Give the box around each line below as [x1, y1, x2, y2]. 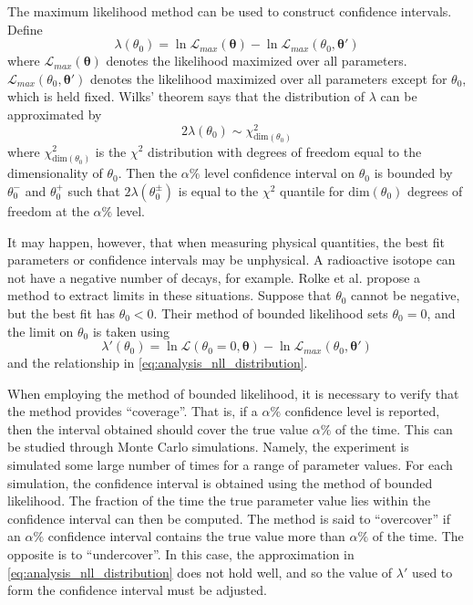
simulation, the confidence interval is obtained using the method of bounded [7, 473, 433, 492]
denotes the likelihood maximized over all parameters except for [89, 68, 447, 88]
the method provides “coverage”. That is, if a [7, 402, 258, 421]
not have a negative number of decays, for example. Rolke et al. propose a [7, 267, 421, 287]
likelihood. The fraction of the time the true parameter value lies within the [7, 491, 431, 510]
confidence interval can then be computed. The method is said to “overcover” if [7, 508, 450, 527]
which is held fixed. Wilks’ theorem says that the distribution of [7, 87, 365, 106]
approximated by [7, 104, 102, 123]
